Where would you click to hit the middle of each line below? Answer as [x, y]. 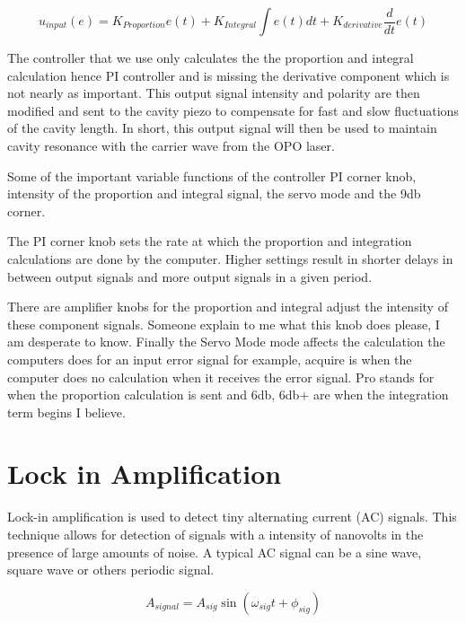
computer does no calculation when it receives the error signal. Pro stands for [221, 377]
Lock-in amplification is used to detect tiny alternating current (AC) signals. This [232, 517]
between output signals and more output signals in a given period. [190, 276]
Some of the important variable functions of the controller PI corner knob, [212, 175]
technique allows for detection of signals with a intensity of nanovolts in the [215, 534]
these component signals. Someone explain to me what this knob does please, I [224, 324]
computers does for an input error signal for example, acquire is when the [210, 359]
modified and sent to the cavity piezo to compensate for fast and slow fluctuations [233, 110]
